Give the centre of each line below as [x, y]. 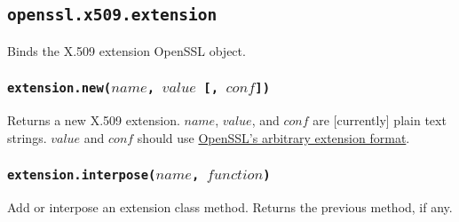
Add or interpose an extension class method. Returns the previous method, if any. [230, 207]
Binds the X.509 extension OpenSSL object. [127, 50]
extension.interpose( [82, 175]
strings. [27, 137]
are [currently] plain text [380, 120]
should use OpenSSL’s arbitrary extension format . [273, 137]
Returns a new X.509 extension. [94, 120]
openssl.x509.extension [112, 15]
